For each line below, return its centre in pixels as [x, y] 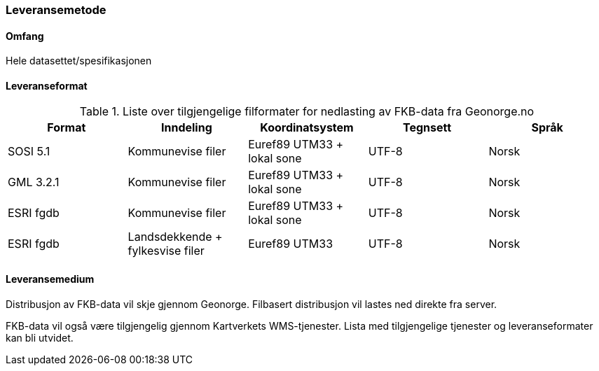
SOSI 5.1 [29, 152]
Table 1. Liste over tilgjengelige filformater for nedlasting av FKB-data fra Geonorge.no [307, 112]
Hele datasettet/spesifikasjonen [79, 61]
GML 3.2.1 [34, 182]
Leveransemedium [50, 279]
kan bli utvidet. [40, 337]
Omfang [25, 36]
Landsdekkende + [175, 237]
